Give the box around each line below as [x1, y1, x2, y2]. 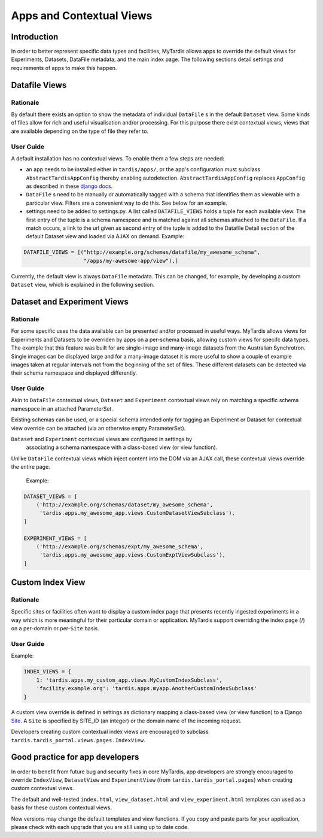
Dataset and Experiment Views [11, 297, 129, 306]
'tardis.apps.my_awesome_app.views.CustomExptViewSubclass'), [39, 551, 226, 558]
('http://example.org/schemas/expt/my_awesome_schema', [36, 543, 204, 550]
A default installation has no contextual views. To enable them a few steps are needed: [11, 154, 224, 162]
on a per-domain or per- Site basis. [11, 625, 99, 632]
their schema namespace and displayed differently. [11, 369, 138, 377]
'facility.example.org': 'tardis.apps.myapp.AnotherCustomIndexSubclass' [36, 685, 257, 692]
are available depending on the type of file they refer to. [11, 127, 149, 135]
